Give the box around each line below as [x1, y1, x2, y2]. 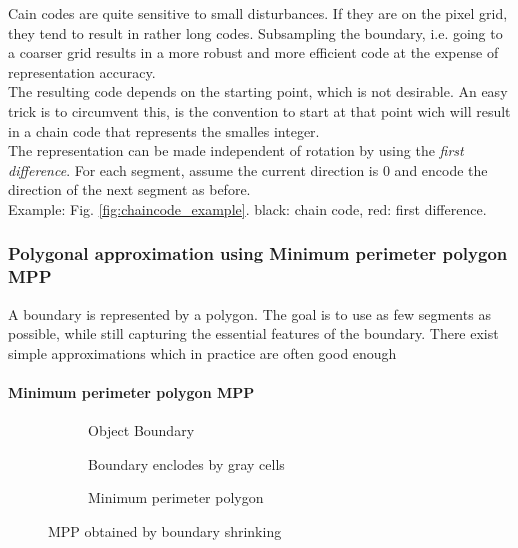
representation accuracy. [8, 61, 156, 82]
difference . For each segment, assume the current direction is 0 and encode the [8, 159, 488, 180]
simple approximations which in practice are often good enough [8, 342, 397, 363]
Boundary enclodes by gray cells [88, 453, 285, 474]
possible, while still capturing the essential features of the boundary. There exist [8, 323, 499, 344]
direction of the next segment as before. [8, 179, 251, 200]
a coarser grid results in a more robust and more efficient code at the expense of [8, 42, 499, 63]
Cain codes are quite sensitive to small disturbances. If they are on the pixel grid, [8, 3, 508, 23]
